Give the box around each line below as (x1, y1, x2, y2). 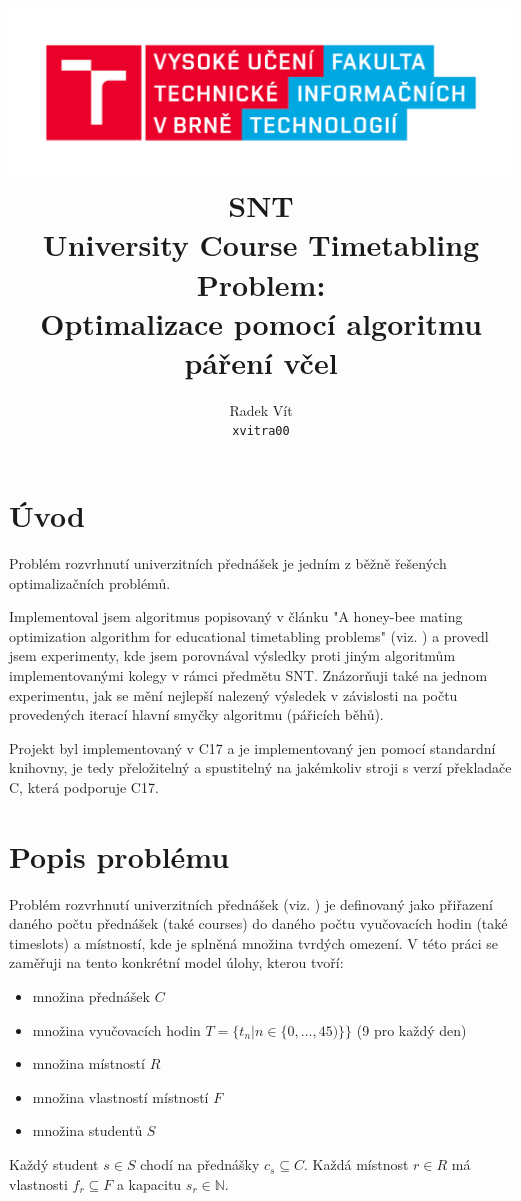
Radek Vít (229, 399, 293, 420)
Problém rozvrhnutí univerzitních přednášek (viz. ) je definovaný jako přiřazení (9, 893, 494, 914)
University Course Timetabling (42, 224, 480, 265)
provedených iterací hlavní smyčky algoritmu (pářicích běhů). (9, 704, 384, 725)
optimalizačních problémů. (9, 572, 171, 593)
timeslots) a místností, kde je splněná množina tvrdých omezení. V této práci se (9, 932, 498, 953)
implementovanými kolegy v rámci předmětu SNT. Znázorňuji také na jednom (9, 665, 488, 686)
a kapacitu (116, 1173, 182, 1194)
